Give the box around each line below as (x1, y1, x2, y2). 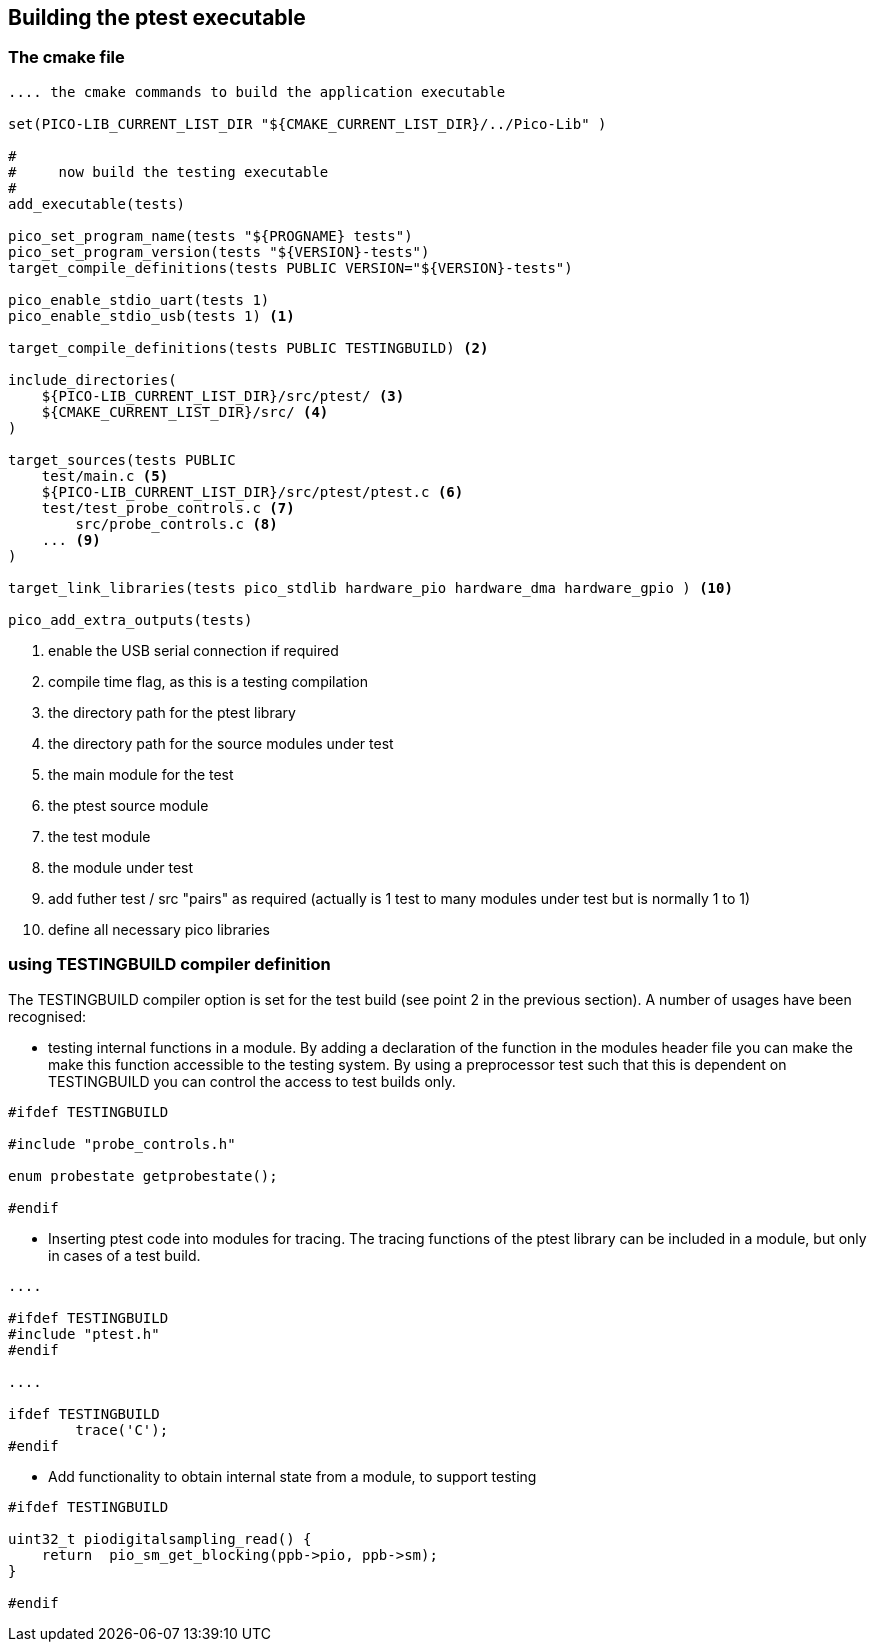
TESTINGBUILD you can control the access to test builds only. (48, 1072, 456, 1090)
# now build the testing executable (8, 163, 329, 180)
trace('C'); (75, 1421, 169, 1438)
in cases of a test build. (48, 1246, 201, 1264)
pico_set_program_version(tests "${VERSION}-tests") (8, 243, 430, 260)
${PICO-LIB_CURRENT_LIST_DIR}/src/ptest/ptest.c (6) (41, 483, 464, 500)
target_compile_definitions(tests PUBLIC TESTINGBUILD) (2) (8, 339, 489, 356)
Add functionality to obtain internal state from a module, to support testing (48, 1467, 537, 1485)
